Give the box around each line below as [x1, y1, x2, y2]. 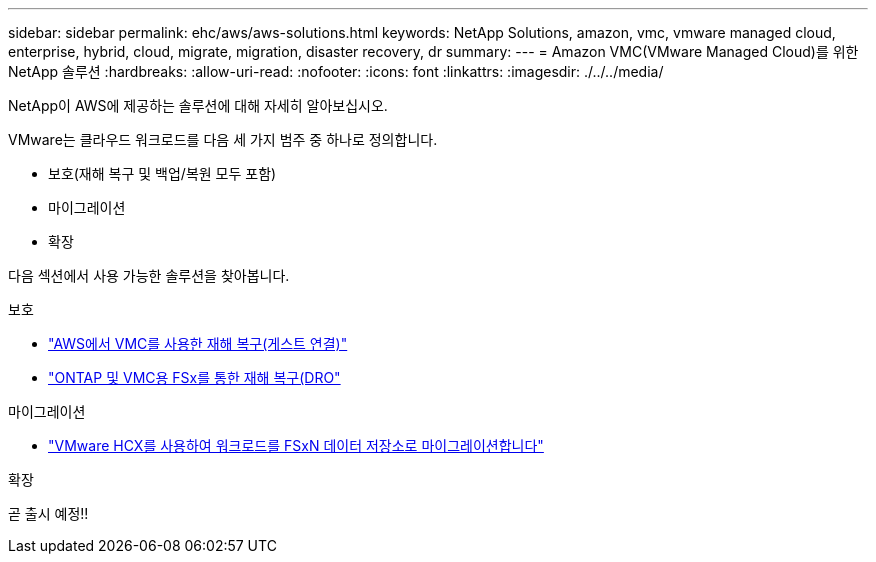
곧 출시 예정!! [8, 505, 89, 522]
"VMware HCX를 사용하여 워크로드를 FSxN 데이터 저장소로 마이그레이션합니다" [48, 437, 544, 454]
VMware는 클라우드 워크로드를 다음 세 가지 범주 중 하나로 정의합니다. [8, 131, 438, 148]
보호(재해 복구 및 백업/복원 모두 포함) [48, 165, 277, 182]
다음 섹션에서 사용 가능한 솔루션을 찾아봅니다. [8, 267, 290, 284]
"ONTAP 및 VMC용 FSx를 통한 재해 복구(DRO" [48, 369, 341, 386]
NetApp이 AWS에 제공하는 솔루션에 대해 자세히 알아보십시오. [8, 97, 388, 114]
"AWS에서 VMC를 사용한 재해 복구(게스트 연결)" [48, 335, 348, 352]
